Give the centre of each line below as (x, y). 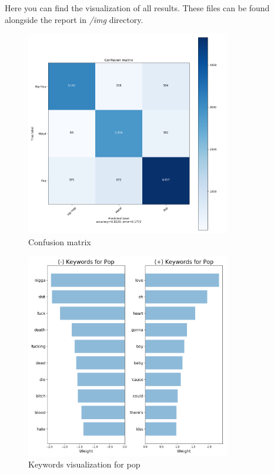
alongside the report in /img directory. (74, 19)
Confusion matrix (60, 241)
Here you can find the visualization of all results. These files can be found (137, 8)
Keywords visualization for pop (84, 464)
